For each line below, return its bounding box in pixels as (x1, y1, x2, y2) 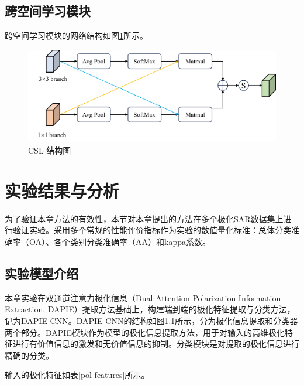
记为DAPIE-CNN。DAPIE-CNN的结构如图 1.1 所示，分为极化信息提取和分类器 (5, 315, 298, 327)
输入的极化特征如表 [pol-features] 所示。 (5, 369, 150, 381)
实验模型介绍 (5, 264, 78, 282)
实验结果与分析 (5, 178, 120, 202)
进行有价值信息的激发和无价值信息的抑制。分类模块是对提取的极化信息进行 (12, 338, 299, 350)
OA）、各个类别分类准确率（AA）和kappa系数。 (29, 236, 210, 248)
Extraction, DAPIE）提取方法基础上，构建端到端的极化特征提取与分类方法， (5, 303, 295, 315)
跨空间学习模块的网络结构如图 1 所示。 (5, 29, 148, 42)
